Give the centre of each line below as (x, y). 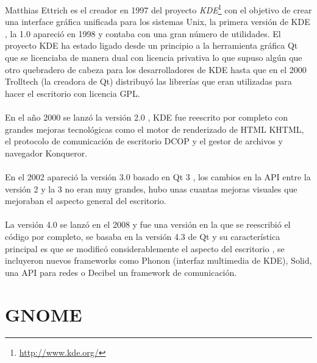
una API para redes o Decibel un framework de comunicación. (121, 272)
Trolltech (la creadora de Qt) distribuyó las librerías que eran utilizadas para (148, 81)
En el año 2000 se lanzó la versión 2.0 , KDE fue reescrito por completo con (147, 117)
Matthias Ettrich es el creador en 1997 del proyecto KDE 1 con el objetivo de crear (158, 9)
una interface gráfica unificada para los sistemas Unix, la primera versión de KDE (158, 22)
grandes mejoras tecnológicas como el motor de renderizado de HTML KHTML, (155, 129)
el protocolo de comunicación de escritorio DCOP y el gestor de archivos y (144, 141)
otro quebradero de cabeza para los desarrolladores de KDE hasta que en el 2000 (156, 69)
